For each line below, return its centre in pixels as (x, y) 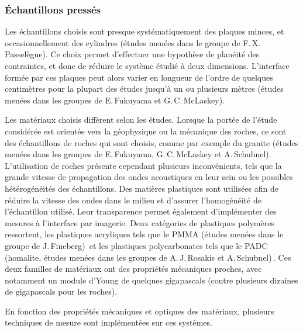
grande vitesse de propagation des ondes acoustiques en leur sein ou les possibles (149, 177)
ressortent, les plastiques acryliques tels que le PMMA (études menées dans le (144, 234)
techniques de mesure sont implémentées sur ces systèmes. (109, 322)
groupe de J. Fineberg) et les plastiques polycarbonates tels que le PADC (136, 245)
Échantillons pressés (53, 9)
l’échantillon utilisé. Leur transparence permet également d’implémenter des (141, 211)
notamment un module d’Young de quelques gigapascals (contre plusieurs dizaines (151, 280)
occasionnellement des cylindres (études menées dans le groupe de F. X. (133, 42)
